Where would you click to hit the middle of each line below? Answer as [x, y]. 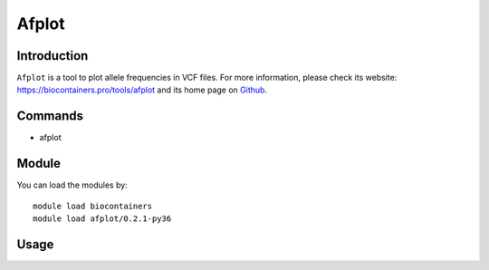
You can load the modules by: [72, 185]
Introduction [53, 56]
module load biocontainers [93, 206]
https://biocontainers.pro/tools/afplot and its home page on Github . [142, 90]
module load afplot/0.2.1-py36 [102, 219]
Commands [50, 116]
